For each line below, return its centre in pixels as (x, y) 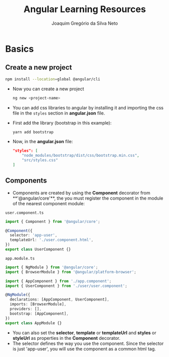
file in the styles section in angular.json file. (59, 113)
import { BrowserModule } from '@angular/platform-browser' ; (71, 272)
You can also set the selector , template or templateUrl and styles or (84, 333)
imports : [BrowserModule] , (38, 304)
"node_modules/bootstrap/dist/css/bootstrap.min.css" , (81, 156)
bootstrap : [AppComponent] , (39, 314)
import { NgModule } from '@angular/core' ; (52, 267)
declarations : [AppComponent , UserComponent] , (60, 300)
